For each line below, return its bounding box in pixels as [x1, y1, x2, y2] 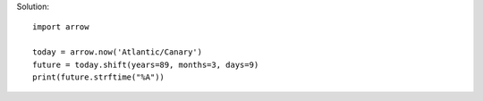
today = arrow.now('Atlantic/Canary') [32, 47, 203, 57]
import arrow [32, 22, 89, 32]
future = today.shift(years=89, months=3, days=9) [32, 59, 259, 70]
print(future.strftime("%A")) [32, 72, 165, 82]
